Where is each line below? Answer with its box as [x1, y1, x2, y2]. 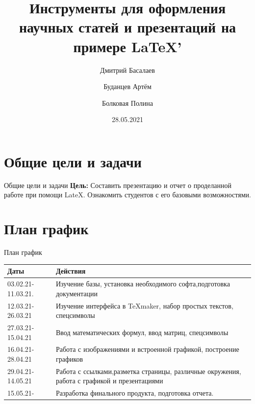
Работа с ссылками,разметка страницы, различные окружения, [55, 366, 241, 376]
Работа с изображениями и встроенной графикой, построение [55, 344, 239, 354]
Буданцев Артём [103, 81, 152, 92]
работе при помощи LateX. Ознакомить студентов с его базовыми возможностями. [4, 189, 251, 200]
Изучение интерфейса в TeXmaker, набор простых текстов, [55, 300, 233, 311]
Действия [55, 266, 86, 276]
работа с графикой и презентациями [55, 375, 163, 386]
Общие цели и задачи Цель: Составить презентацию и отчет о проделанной [4, 180, 231, 190]
